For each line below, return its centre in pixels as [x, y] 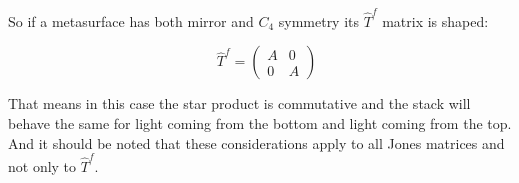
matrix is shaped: [435, 20]
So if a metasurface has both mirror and [131, 20]
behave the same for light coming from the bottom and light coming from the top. [260, 122]
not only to [42, 165]
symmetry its [319, 20]
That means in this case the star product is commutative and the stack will [239, 103]
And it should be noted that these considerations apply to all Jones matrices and [256, 142]
